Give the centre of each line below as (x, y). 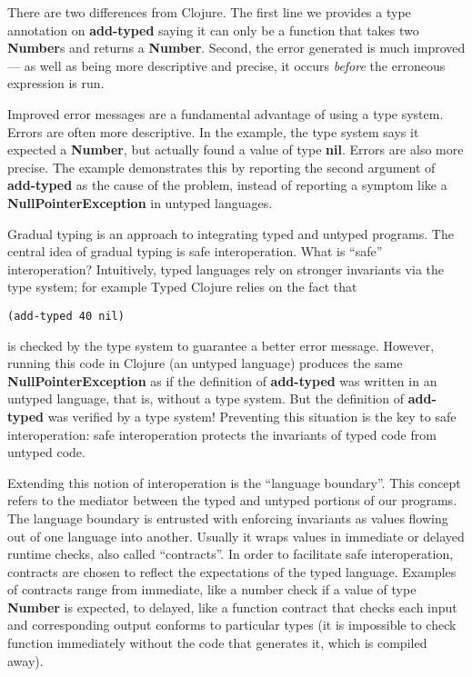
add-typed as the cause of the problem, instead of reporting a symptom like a (227, 185)
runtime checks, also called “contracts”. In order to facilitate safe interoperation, (231, 554)
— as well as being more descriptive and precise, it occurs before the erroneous (226, 65)
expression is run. (56, 83)
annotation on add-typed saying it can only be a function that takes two (213, 30)
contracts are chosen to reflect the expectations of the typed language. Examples (232, 571)
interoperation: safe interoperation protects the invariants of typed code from (222, 434)
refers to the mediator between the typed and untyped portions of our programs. (232, 500)
